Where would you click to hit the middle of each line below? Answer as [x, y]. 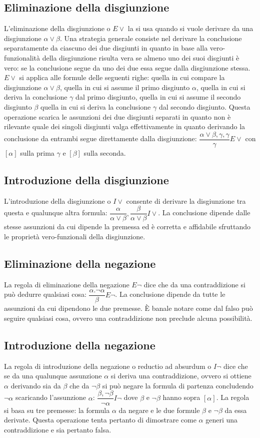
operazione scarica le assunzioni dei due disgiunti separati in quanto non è [117, 116]
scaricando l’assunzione [51, 397]
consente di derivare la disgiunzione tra [186, 200]
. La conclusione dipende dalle [204, 212]
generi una [222, 420]
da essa [236, 410]
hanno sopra [181, 397]
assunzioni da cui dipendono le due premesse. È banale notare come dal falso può [128, 308]
